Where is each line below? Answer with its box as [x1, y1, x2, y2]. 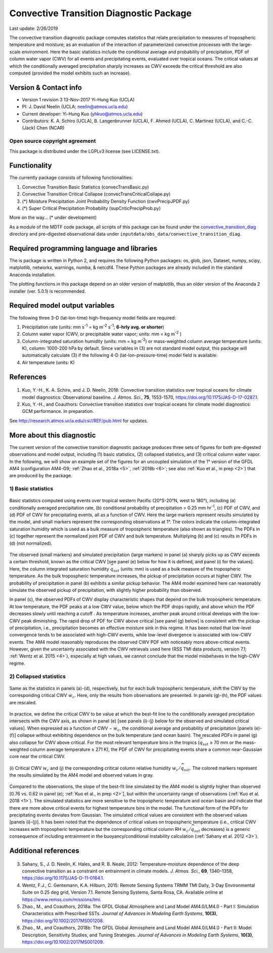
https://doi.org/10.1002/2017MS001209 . [22, 939, 104, 945]
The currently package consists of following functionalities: [9, 175, 133, 181]
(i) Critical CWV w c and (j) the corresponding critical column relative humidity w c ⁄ [9, 765, 180, 772]
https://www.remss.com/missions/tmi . [22, 896, 102, 902]
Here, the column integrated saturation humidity [9, 565, 110, 572]
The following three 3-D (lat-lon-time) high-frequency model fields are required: [9, 315, 176, 321]
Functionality [9, 161, 52, 170]
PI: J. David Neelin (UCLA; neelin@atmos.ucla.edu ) [22, 104, 128, 110]
